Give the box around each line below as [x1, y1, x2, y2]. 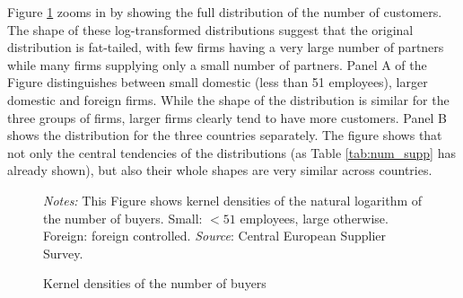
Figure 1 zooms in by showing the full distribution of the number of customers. [7, 3, 442, 21]
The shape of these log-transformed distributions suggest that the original [7, 20, 414, 39]
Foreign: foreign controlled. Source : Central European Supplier [43, 226, 387, 245]
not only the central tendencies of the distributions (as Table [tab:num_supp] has [7, 143, 456, 162]
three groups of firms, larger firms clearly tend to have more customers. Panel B [7, 108, 447, 127]
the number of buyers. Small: [43, 208, 203, 227]
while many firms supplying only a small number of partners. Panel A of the [7, 55, 427, 74]
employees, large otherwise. [240, 208, 389, 227]
